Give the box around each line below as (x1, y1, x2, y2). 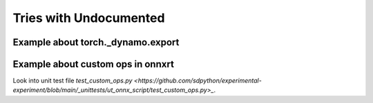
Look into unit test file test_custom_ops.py (12, 76, 133, 85)
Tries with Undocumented (12, 10, 165, 25)
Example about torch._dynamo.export (12, 36, 180, 48)
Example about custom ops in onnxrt (12, 58, 174, 70)
